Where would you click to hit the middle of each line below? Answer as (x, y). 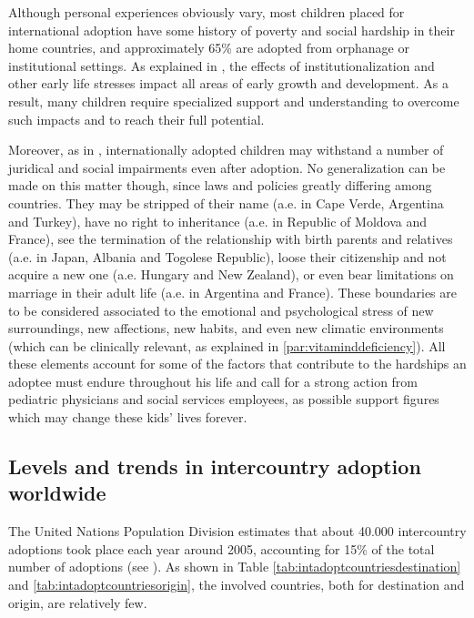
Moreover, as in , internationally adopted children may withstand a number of (226, 150)
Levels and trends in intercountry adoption (215, 466)
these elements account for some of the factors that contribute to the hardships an (237, 364)
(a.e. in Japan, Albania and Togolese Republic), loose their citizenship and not (227, 256)
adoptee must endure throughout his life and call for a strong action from (213, 381)
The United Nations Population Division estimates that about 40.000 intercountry (237, 531)
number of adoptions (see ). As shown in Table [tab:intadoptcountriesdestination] (235, 567)
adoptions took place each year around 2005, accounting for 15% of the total (222, 548)
